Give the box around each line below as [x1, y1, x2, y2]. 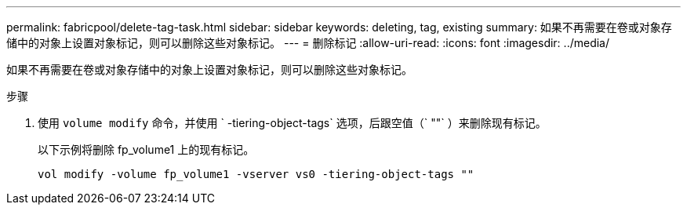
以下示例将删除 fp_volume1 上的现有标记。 [38, 143, 255, 156]
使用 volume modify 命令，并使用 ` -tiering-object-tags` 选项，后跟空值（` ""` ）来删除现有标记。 [38, 116, 547, 129]
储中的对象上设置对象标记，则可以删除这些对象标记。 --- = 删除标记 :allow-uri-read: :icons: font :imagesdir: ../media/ [6, 36, 610, 49]
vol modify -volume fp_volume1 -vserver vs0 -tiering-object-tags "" [38, 168, 474, 180]
